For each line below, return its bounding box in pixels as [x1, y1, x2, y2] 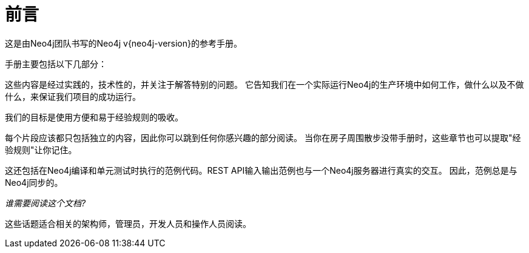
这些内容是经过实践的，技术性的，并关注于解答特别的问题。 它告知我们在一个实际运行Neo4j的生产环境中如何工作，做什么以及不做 [5, 79, 524, 90]
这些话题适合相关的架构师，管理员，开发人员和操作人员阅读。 [5, 218, 251, 229]
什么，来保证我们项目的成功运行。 [5, 91, 141, 102]
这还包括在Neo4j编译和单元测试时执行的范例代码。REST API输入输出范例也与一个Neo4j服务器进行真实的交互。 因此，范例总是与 [5, 165, 517, 176]
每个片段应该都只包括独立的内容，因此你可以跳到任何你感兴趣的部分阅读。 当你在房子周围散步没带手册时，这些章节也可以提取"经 [5, 132, 521, 143]
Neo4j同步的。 [5, 177, 63, 188]
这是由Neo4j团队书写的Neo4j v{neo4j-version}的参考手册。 [5, 38, 242, 48]
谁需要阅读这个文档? [5, 197, 86, 208]
